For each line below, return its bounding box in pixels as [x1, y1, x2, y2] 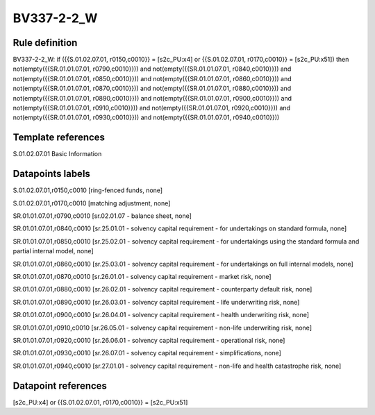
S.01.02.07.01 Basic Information [12, 150, 102, 158]
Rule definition [12, 37, 78, 49]
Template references [12, 132, 106, 144]
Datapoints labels [12, 168, 90, 180]
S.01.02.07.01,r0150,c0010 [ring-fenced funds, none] [12, 186, 163, 194]
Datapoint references [12, 380, 108, 391]
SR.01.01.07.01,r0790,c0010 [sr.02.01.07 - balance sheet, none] [12, 212, 192, 220]
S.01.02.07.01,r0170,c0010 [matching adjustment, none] [12, 198, 171, 207]
